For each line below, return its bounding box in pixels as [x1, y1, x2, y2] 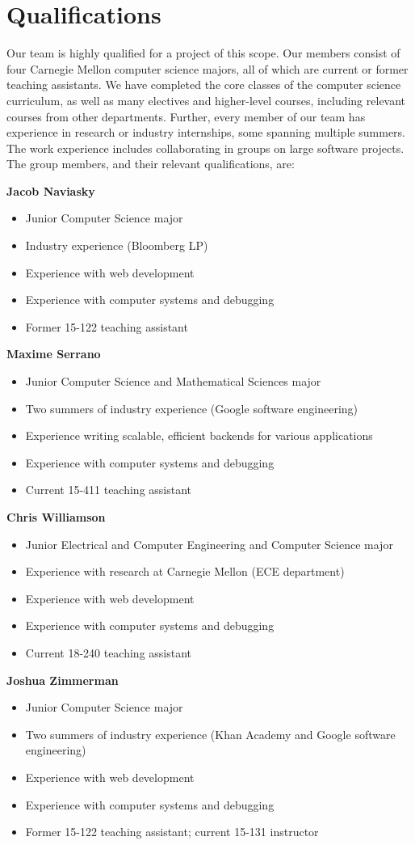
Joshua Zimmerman [6, 671, 119, 688]
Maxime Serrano [6, 345, 101, 362]
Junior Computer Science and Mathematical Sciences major [25, 373, 321, 390]
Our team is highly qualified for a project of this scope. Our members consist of [6, 44, 400, 61]
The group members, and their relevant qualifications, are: [6, 155, 295, 172]
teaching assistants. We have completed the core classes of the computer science [6, 76, 401, 93]
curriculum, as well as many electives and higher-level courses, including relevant [6, 91, 406, 108]
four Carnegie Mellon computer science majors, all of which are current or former [6, 60, 409, 77]
